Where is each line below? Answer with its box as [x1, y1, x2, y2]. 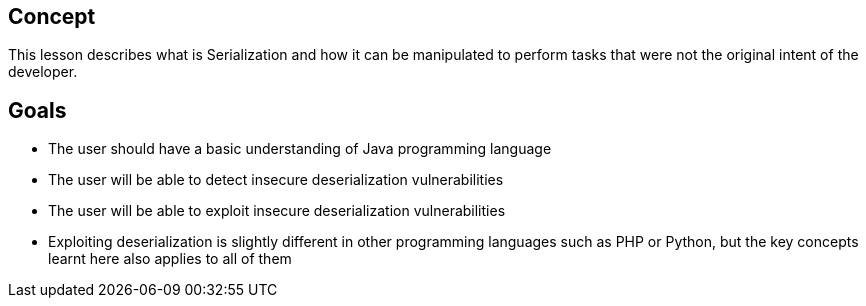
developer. [8, 63, 78, 81]
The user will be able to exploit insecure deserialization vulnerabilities [48, 202, 506, 220]
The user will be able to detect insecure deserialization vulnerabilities [48, 171, 504, 189]
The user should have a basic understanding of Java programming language [48, 140, 552, 158]
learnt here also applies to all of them [48, 250, 292, 268]
